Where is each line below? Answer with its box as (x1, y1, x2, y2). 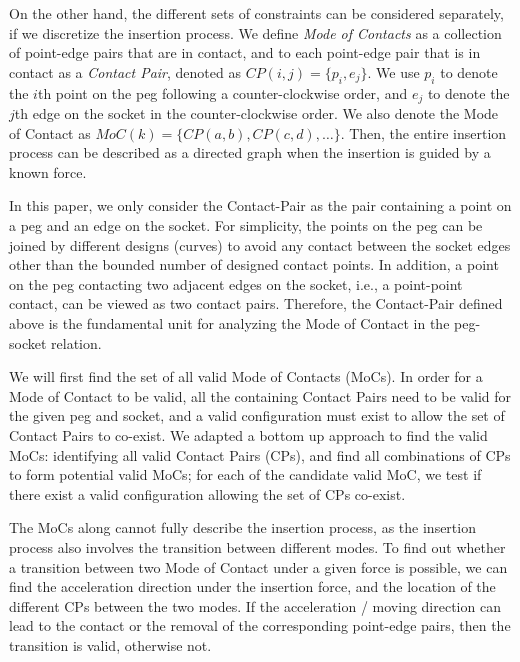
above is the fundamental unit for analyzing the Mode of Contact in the (9, 312, 450, 333)
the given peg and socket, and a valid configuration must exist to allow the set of (9, 405, 505, 426)
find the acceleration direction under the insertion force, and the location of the (9, 576, 496, 597)
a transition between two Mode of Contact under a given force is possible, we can (9, 556, 508, 577)
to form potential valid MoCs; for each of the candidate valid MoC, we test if (9, 464, 482, 485)
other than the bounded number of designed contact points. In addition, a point (9, 254, 499, 275)
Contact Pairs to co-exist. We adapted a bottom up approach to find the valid (9, 424, 488, 445)
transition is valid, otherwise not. (9, 634, 212, 655)
